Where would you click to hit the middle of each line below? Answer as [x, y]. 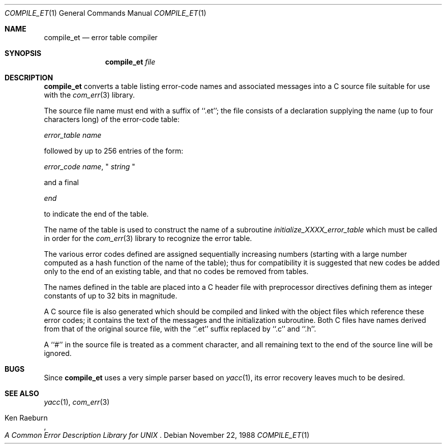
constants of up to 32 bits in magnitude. [111, 296]
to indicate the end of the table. [96, 214]
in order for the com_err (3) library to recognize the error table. [148, 238]
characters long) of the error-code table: [112, 119]
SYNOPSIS [23, 53]
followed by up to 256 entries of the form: [114, 151]
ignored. [58, 353]
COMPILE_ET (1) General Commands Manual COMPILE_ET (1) [106, 13]
